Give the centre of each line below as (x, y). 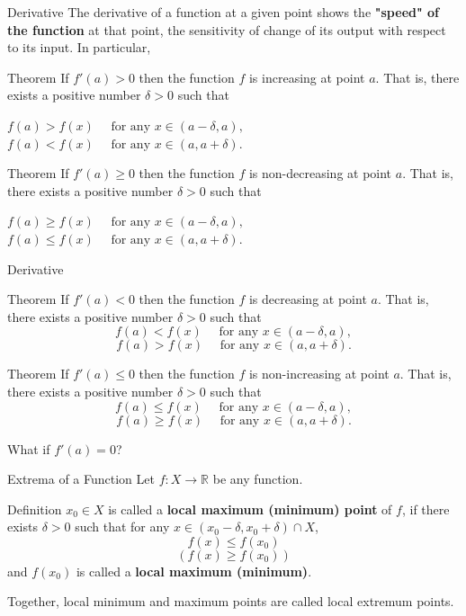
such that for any (122, 527)
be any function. (258, 479)
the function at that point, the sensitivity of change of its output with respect (227, 29)
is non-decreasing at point (320, 173)
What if (29, 448)
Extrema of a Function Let (81, 479)
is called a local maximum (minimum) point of (250, 509)
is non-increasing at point (319, 374)
